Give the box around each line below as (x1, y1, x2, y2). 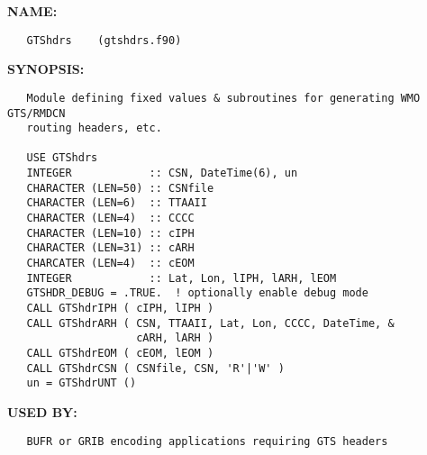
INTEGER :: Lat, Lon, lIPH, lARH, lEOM (26, 271, 337, 285)
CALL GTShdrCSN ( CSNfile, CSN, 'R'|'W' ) (26, 361, 285, 375)
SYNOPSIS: (7, 59, 85, 78)
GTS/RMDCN (7, 106, 66, 120)
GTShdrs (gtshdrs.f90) (26, 33, 182, 47)
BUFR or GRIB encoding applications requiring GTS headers (26, 434, 388, 448)
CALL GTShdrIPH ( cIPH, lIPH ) (26, 302, 214, 315)
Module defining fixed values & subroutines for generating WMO (26, 91, 421, 105)
